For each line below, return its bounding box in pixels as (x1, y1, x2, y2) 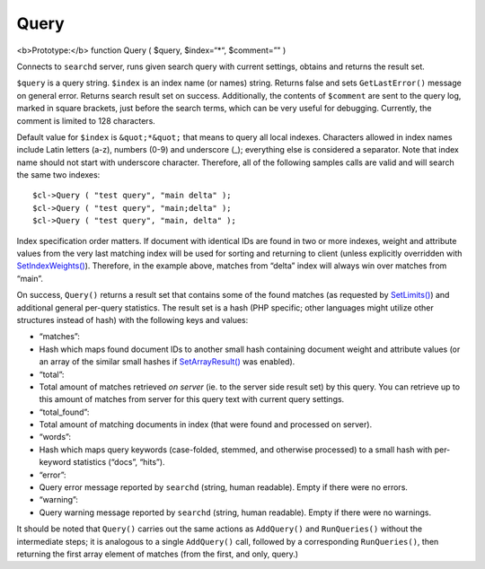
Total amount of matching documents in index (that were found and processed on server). (39, 419, 373, 430)
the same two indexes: (16, 170, 101, 180)
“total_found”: (39, 407, 90, 417)
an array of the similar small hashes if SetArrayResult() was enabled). (39, 356, 295, 367)
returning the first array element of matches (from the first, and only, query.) (16, 548, 299, 559)
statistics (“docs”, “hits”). (73, 457, 165, 468)
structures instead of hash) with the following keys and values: (16, 314, 249, 325)
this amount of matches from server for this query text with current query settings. (39, 394, 345, 405)
